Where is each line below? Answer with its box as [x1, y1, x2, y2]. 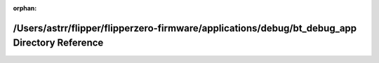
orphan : [13, 4, 37, 12]
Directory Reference [13, 37, 104, 49]
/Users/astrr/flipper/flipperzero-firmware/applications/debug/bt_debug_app [13, 22, 357, 34]
